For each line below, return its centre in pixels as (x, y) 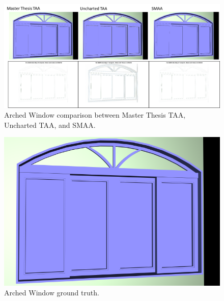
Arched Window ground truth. (52, 293)
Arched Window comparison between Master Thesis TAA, (95, 115)
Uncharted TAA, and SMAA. (50, 125)
